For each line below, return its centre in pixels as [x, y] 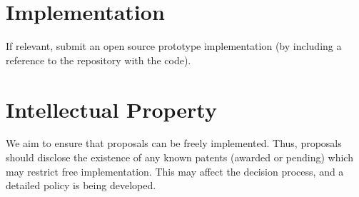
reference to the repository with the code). [98, 60]
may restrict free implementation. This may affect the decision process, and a [175, 171]
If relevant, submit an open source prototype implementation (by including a [174, 46]
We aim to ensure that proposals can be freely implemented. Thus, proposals [174, 143]
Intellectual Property [111, 109]
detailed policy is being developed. [81, 185]
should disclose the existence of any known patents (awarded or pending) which [179, 157]
